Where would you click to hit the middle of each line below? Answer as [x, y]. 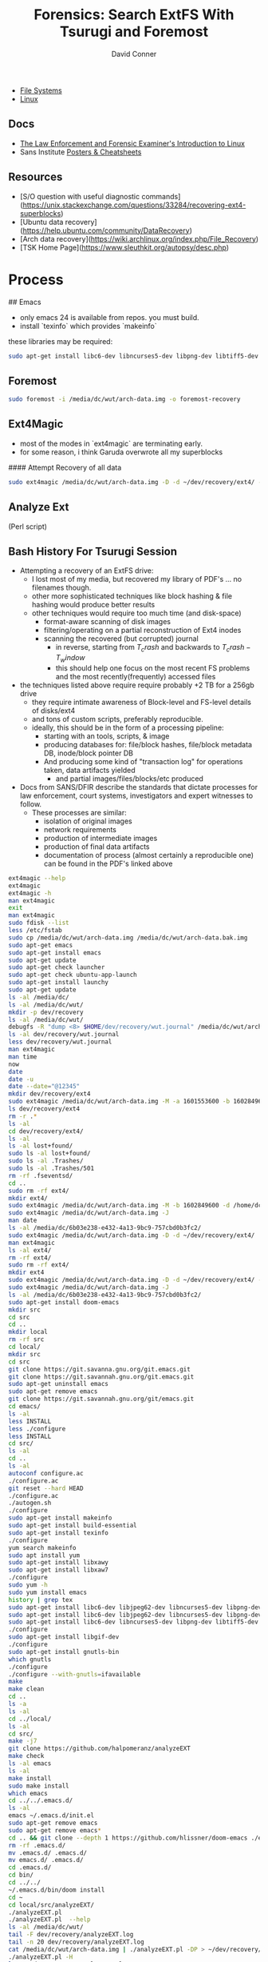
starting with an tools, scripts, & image [106, 736]
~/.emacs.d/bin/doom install [57, 1890]
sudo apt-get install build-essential [73, 1526]
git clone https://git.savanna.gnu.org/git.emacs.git [100, 1369]
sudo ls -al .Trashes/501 [51, 1169]
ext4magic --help [37, 878]
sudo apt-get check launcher [57, 967]
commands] [161, 196]
